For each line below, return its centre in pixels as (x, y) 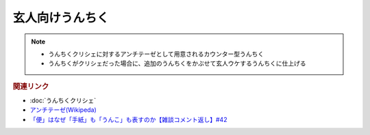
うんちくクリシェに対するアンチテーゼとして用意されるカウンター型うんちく (156, 54)
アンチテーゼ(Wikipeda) (63, 110)
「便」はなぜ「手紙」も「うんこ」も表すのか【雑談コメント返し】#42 (128, 119)
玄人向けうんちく (61, 18)
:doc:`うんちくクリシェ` (63, 100)
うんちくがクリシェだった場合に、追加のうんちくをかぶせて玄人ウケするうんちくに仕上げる (177, 63)
